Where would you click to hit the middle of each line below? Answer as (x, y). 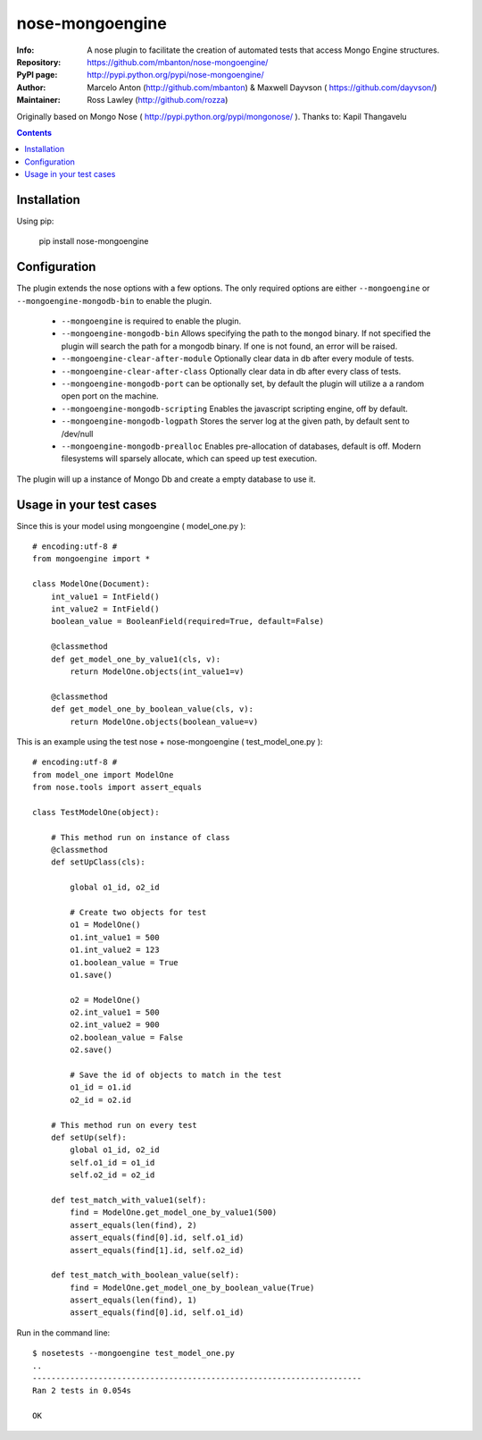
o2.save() (91, 1050)
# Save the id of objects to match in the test (176, 1075)
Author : (31, 87)
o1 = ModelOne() (105, 925)
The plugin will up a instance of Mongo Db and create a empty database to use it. (166, 479)
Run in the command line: (63, 1333)
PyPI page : (37, 75)
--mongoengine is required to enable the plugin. (151, 321)
